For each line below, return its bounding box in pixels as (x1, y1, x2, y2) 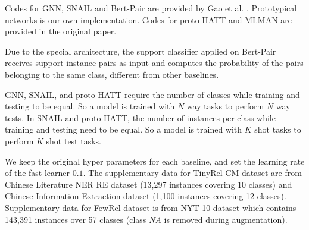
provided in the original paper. (5, 25, 117, 37)
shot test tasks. (46, 134, 101, 147)
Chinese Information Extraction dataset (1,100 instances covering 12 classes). (5, 190, 286, 202)
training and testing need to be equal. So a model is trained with (5, 123, 242, 136)
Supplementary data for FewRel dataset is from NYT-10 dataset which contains (5, 201, 296, 213)
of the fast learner (5, 166, 70, 179)
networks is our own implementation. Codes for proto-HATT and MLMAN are (5, 13, 292, 26)
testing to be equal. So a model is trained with (5, 100, 175, 112)
